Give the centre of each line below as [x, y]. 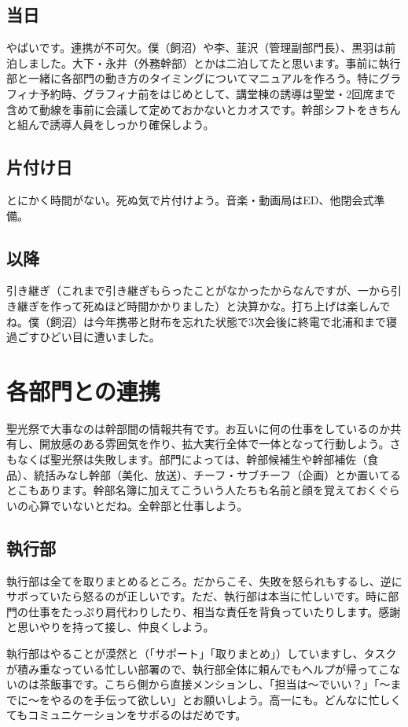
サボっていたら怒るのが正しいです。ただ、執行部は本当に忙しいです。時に [197, 596]
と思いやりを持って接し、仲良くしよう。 [110, 627]
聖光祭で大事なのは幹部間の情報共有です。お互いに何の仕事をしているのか [198, 428]
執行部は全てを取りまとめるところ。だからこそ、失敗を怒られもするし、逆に [204, 580]
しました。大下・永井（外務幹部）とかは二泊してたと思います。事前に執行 [209, 62]
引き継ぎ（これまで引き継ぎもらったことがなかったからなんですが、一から [199, 290]
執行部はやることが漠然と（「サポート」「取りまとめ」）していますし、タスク [202, 653]
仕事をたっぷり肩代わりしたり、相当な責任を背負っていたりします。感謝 [214, 611]
